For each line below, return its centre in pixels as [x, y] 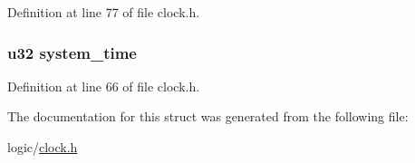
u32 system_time [72, 52]
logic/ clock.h [43, 147]
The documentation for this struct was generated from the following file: [208, 116]
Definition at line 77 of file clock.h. [104, 12]
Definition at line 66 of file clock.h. [104, 86]
